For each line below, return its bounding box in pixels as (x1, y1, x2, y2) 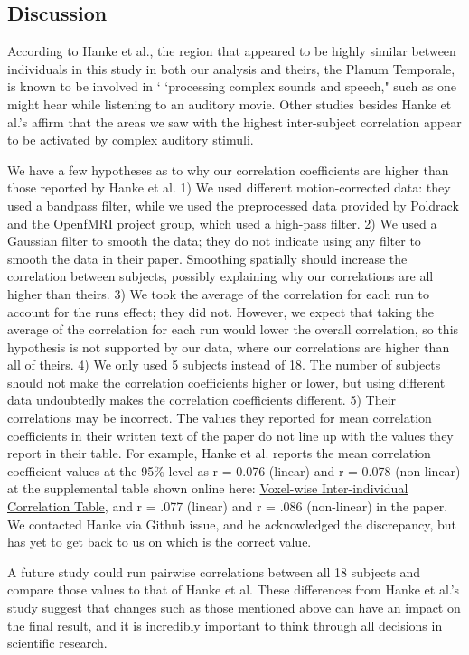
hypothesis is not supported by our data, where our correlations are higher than (7, 337, 450, 356)
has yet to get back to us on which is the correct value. (7, 532, 312, 551)
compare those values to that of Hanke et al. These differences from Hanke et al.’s (7, 580, 460, 599)
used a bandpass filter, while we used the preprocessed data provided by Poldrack (7, 195, 459, 214)
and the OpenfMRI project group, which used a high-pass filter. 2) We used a (7, 213, 437, 232)
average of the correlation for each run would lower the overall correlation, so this (7, 320, 459, 339)
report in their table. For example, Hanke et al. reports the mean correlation (7, 444, 431, 463)
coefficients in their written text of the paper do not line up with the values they (7, 426, 454, 444)
